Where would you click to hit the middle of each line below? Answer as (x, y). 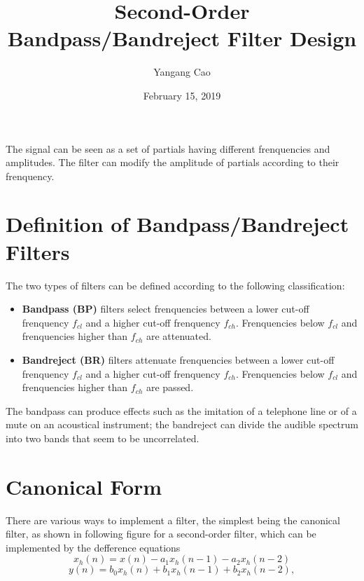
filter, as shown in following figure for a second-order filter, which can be (161, 534)
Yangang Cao (182, 72)
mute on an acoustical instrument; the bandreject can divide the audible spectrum (182, 424)
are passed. (170, 387)
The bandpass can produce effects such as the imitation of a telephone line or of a (181, 410)
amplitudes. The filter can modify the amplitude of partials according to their (173, 162)
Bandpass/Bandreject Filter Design (182, 38)
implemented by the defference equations (93, 547)
